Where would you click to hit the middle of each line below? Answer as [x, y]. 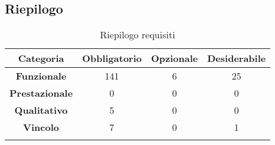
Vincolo [41, 127]
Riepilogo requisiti [137, 35]
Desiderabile [237, 58]
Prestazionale [41, 93]
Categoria [41, 58]
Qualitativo [41, 110]
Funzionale [41, 76]
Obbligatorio [112, 58]
